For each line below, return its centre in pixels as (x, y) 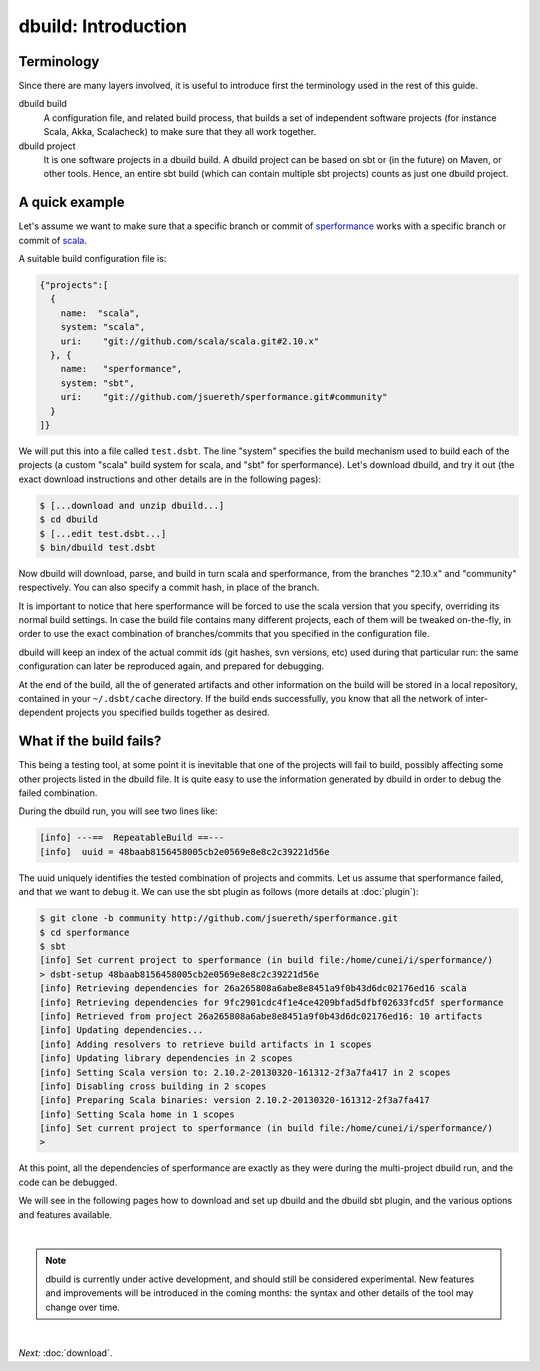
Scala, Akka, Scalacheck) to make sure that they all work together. (180, 132)
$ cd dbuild (69, 519)
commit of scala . (53, 240)
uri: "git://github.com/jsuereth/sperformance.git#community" (224, 397)
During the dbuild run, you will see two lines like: (118, 811)
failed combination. (58, 793)
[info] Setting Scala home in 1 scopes (137, 1114)
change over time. (82, 1307)
